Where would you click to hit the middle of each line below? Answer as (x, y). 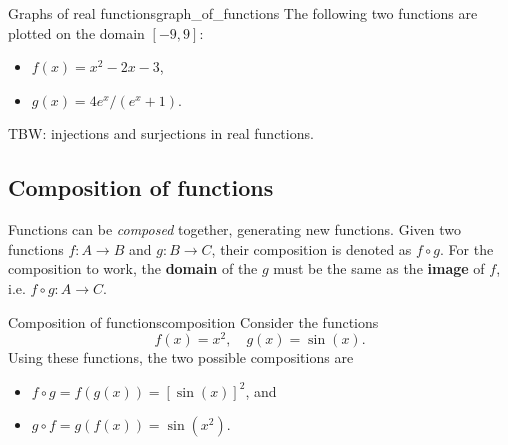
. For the (467, 248)
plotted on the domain (76, 32)
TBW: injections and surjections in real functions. (161, 133)
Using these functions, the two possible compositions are (181, 357)
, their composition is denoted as (311, 248)
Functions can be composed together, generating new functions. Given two (234, 229)
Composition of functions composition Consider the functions (193, 321)
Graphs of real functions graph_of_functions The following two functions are (243, 13)
